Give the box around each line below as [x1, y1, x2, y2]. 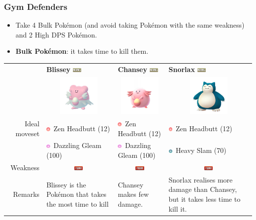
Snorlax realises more [168, 174, 233, 184]
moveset [15, 128, 40, 138]
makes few [118, 189, 149, 199]
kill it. [168, 203, 187, 214]
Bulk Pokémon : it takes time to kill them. [15, 46, 149, 56]
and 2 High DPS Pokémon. [15, 29, 97, 39]
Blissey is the [46, 179, 86, 189]
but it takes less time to [168, 193, 241, 204]
